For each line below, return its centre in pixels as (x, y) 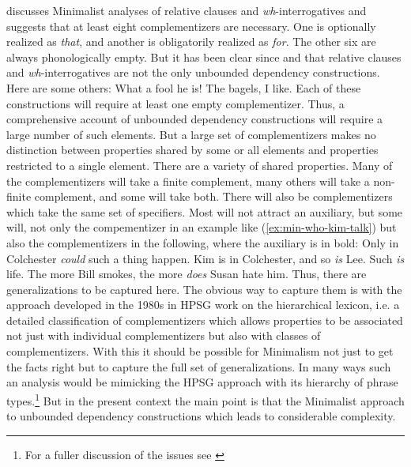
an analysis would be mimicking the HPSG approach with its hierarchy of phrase (202, 382)
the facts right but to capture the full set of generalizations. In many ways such (199, 366)
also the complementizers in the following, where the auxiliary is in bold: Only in (203, 242)
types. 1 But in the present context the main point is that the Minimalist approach (205, 399)
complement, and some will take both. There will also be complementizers (213, 196)
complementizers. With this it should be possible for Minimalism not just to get (200, 351)
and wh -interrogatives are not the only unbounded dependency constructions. (193, 72)
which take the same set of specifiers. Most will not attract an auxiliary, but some (205, 211)
